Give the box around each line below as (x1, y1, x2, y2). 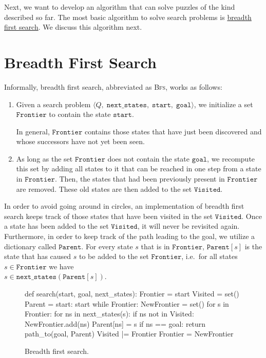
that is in (141, 241, 170, 251)
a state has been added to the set (4, 221, 109, 231)
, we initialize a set (194, 98, 253, 109)
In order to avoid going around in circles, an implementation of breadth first (4, 201, 244, 211)
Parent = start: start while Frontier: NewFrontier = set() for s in (25, 298, 229, 309)
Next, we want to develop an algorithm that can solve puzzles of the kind (4, 2, 235, 12)
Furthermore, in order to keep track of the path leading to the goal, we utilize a (4, 231, 255, 242)
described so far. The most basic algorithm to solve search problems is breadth (4, 11, 252, 22)
